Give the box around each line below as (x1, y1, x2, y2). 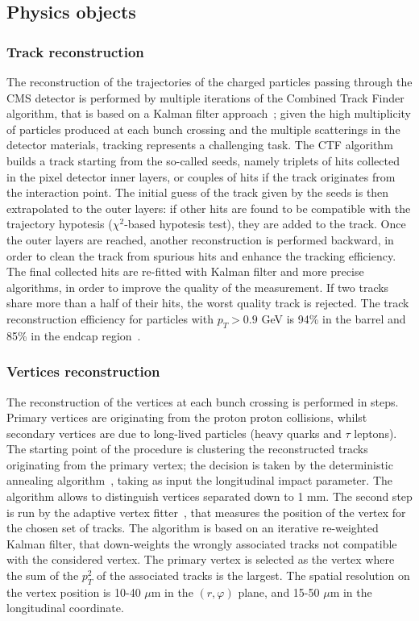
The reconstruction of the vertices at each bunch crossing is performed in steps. (6, 393, 399, 410)
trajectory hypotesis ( (6, 215, 113, 232)
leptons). (354, 424, 397, 441)
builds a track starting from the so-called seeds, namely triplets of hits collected (6, 152, 400, 169)
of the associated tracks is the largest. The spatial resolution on (97, 567, 410, 584)
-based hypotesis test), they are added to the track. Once (124, 215, 406, 232)
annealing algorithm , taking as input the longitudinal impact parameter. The (6, 472, 392, 489)
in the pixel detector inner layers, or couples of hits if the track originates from (6, 168, 396, 185)
